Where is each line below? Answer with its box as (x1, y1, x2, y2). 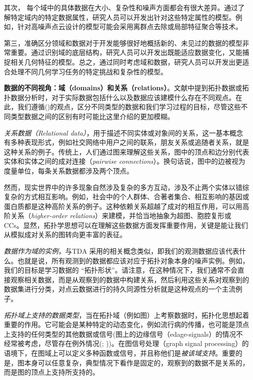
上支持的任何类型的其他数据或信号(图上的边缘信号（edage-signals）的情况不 (4, 328, 243, 339)
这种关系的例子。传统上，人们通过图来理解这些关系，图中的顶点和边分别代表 (4, 146, 249, 156)
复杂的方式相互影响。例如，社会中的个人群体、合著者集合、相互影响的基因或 (4, 191, 249, 202)
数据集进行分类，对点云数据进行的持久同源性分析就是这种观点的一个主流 (4, 284, 235, 294)
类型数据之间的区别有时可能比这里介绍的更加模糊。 (10, 111, 174, 121)
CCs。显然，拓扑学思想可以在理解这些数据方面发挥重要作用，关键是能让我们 (4, 220, 248, 230)
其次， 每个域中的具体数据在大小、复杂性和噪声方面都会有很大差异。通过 (4, 2, 238, 12)
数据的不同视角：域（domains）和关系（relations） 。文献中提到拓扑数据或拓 (4, 83, 249, 93)
